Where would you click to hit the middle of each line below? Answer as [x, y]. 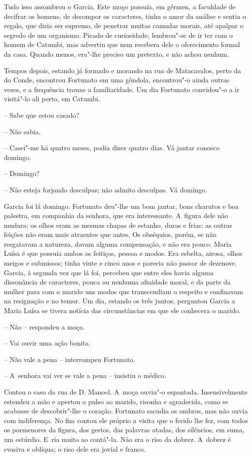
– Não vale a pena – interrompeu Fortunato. [70, 359]
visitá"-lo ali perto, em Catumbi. [52, 99]
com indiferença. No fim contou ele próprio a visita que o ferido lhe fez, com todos [126, 420]
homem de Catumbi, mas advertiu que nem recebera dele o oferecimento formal [122, 44]
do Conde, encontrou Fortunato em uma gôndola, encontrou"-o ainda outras [117, 80]
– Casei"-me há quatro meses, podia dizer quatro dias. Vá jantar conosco [112, 148]
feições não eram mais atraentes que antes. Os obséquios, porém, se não [110, 234]
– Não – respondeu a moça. [44, 326]
